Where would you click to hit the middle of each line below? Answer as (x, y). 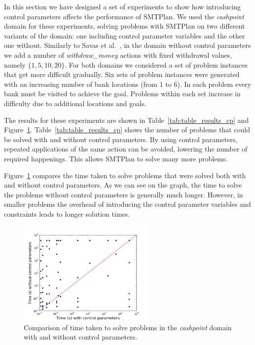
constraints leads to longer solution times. (67, 213)
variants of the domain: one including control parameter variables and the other (125, 35)
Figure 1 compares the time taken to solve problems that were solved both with (125, 175)
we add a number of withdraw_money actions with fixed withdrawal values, (118, 55)
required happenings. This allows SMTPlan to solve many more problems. (116, 158)
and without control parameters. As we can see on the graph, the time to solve (123, 185)
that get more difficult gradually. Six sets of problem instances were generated (122, 74)
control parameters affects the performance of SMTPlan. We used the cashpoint (124, 16)
